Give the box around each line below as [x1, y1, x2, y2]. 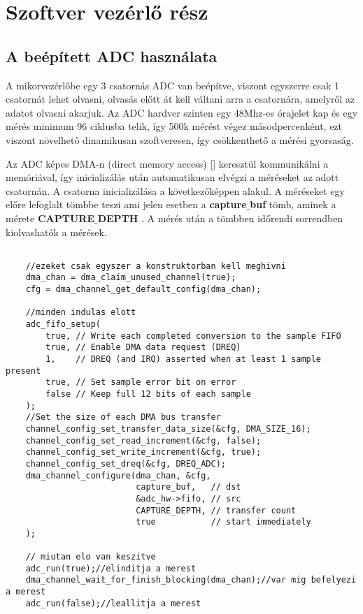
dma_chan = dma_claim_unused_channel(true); [25, 272, 236, 283]
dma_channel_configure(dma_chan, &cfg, [25, 470, 211, 481]
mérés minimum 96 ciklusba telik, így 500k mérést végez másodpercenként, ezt [6, 119, 343, 133]
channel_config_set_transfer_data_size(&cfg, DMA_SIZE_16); [25, 423, 311, 434]
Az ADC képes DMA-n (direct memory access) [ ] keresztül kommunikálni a [6, 156, 329, 170]
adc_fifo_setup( [25, 319, 101, 330]
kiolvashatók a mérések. [6, 224, 107, 239]
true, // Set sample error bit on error [45, 377, 236, 388]
